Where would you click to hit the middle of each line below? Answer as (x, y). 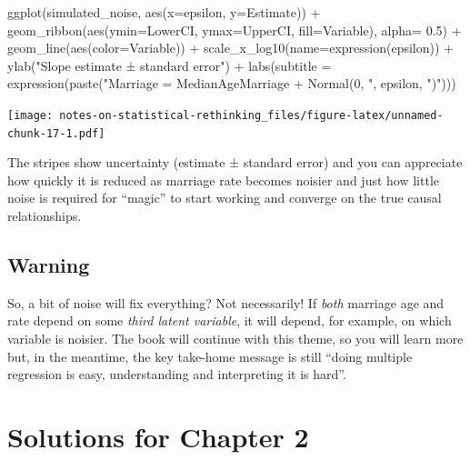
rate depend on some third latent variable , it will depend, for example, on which (230, 320)
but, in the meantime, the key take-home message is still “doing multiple (210, 356)
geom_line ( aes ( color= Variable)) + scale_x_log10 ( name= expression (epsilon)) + (231, 48)
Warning (49, 265)
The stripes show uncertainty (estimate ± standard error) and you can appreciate (235, 162)
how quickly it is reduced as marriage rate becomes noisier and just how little (223, 180)
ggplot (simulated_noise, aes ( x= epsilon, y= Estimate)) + (164, 12)
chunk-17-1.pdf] (56, 133)
